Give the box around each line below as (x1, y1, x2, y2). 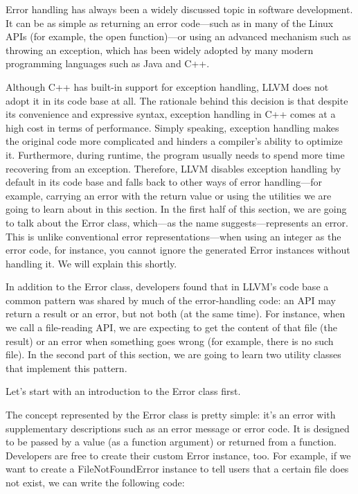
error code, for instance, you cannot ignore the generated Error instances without (6, 242, 350, 257)
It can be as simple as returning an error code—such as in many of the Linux (6, 15, 334, 30)
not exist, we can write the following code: (6, 475, 185, 489)
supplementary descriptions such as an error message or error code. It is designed (6, 421, 350, 435)
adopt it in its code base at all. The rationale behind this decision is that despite (6, 93, 348, 107)
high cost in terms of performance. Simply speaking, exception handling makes (6, 120, 339, 134)
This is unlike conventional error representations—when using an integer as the (6, 229, 341, 243)
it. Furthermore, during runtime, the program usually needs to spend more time (6, 147, 345, 161)
